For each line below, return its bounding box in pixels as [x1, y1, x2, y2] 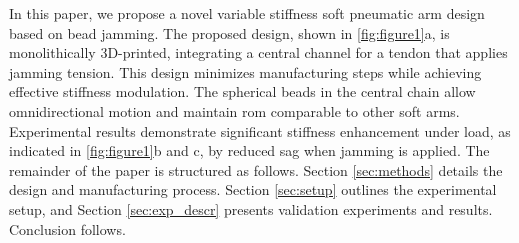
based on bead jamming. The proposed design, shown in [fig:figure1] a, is [9, 22, 450, 43]
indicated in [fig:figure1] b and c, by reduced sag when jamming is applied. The [9, 140, 490, 161]
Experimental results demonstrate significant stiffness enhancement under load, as [9, 120, 511, 141]
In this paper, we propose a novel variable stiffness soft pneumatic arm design [9, 3, 485, 23]
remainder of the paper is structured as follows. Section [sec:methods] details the [9, 159, 503, 180]
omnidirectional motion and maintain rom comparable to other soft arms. [9, 100, 460, 121]
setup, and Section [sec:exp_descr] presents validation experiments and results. [9, 198, 493, 219]
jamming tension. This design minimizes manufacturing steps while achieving [9, 61, 482, 82]
